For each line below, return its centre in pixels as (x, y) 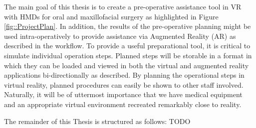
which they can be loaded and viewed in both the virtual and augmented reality (127, 65)
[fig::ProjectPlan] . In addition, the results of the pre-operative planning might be (128, 26)
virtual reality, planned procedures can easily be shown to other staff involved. (124, 84)
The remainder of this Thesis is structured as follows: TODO (97, 121)
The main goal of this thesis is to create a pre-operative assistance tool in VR (123, 6)
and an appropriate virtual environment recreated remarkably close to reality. (123, 104)
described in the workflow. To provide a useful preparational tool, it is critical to (127, 46)
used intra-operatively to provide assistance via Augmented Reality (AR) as (120, 36)
